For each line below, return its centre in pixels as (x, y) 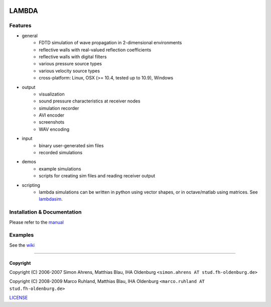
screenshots (52, 122)
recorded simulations (61, 153)
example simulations (60, 169)
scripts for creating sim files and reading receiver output (97, 176)
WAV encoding (54, 129)
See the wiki (22, 245)
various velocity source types (70, 71)
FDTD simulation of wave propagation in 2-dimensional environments (110, 43)
